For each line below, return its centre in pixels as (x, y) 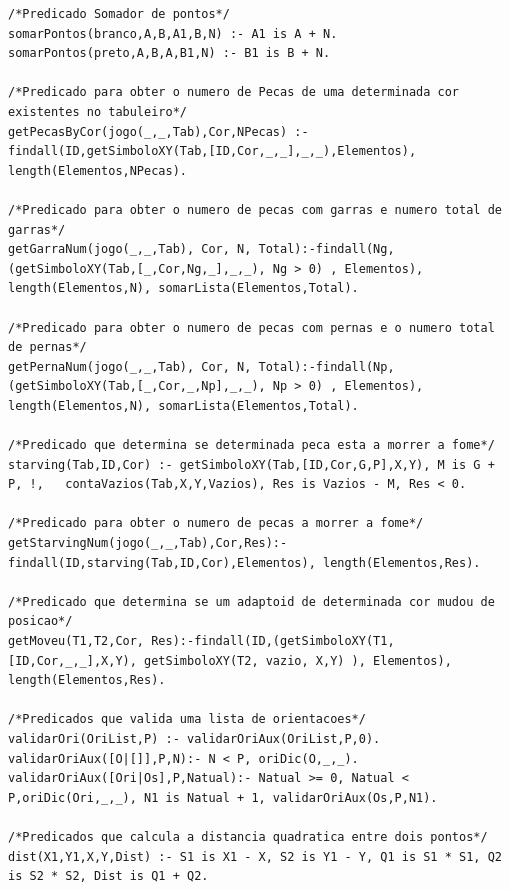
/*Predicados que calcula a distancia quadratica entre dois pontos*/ (248, 836)
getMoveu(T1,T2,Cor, (76, 641)
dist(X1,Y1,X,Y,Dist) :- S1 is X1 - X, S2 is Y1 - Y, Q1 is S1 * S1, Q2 (255, 856)
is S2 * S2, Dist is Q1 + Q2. (108, 876)
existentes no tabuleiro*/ (97, 111)
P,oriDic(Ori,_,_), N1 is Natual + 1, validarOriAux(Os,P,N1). (223, 797)
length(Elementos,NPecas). (97, 170)
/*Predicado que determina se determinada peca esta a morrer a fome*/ (251, 445)
